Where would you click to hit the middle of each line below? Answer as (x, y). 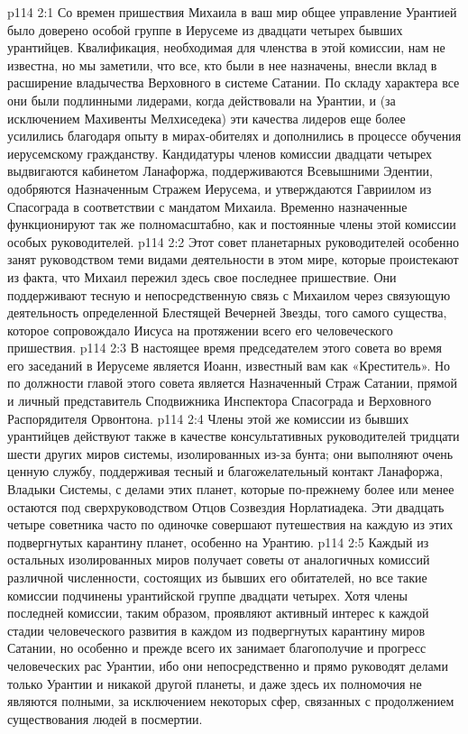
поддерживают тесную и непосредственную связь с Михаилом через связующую (229, 294)
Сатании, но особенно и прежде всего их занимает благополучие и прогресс (217, 648)
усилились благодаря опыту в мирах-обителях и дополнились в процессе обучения (234, 136)
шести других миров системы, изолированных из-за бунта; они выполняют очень (230, 453)
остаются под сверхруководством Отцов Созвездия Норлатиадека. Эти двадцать (226, 506)
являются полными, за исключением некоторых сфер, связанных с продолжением (231, 701)
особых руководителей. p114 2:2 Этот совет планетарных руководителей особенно (233, 241)
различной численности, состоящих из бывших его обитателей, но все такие (217, 577)
